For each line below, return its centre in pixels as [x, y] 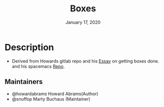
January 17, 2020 [83, 22]
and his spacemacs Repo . [38, 66]
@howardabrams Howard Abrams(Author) [55, 94]
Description [29, 47]
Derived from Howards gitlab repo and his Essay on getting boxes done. [85, 61]
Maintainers [24, 82]
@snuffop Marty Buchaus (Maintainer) [51, 99]
